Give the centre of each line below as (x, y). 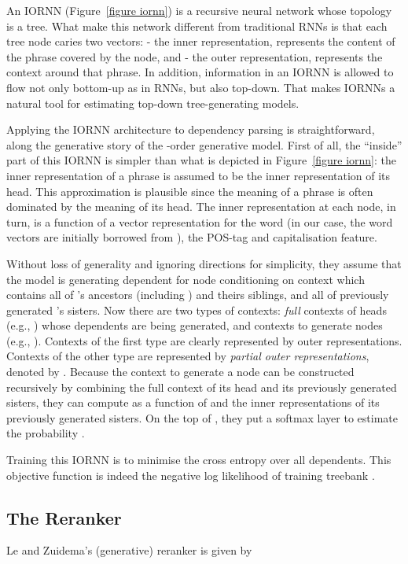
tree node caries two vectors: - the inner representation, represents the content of (201, 41)
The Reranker (64, 517)
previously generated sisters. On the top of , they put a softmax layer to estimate (202, 417)
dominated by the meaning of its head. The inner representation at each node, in (201, 206)
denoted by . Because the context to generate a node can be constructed (180, 372)
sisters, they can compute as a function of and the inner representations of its (193, 402)
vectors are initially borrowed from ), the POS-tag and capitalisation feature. (192, 237)
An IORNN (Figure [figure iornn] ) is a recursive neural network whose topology (199, 10)
